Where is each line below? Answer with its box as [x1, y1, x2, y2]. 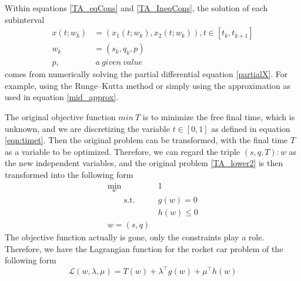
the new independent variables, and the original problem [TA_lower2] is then [5, 157, 283, 169]
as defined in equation [211, 122, 290, 134]
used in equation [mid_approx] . [5, 91, 119, 103]
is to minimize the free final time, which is [142, 111, 295, 123]
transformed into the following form [5, 168, 133, 181]
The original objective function [5, 111, 116, 123]
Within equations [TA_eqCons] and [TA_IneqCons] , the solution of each [5, 2, 268, 14]
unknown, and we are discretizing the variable [5, 122, 170, 134]
